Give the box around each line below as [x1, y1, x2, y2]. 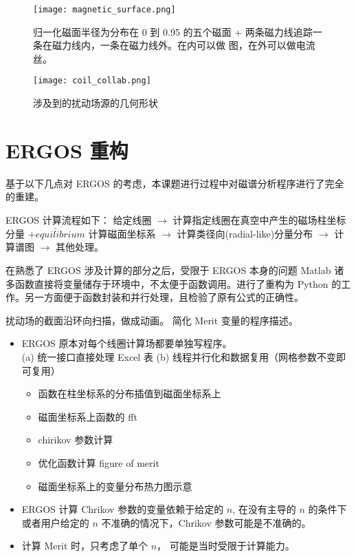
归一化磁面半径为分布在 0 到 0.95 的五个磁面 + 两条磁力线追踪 [33, 24, 313, 39]
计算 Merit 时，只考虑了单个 [21, 538, 148, 553]
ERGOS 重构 [5, 136, 129, 164]
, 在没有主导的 [232, 502, 296, 516]
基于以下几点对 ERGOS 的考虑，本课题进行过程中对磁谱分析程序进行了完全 [5, 176, 344, 190]
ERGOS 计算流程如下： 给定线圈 [5, 213, 152, 227]
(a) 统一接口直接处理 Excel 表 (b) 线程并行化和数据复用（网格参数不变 [21, 349, 336, 364]
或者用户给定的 [21, 515, 89, 529]
